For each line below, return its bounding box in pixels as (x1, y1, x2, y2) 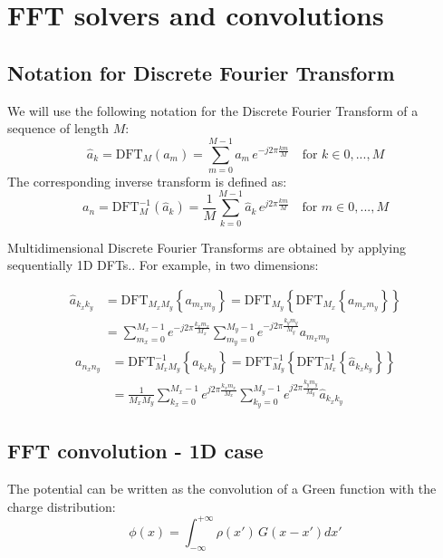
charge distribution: (7, 496, 116, 515)
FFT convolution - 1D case (7, 437, 264, 465)
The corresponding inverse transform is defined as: (7, 171, 287, 190)
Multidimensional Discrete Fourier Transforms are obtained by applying (7, 237, 407, 256)
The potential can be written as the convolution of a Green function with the (7, 479, 437, 498)
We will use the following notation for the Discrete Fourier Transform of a (7, 101, 419, 120)
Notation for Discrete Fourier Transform (7, 58, 395, 86)
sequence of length (7, 119, 110, 138)
